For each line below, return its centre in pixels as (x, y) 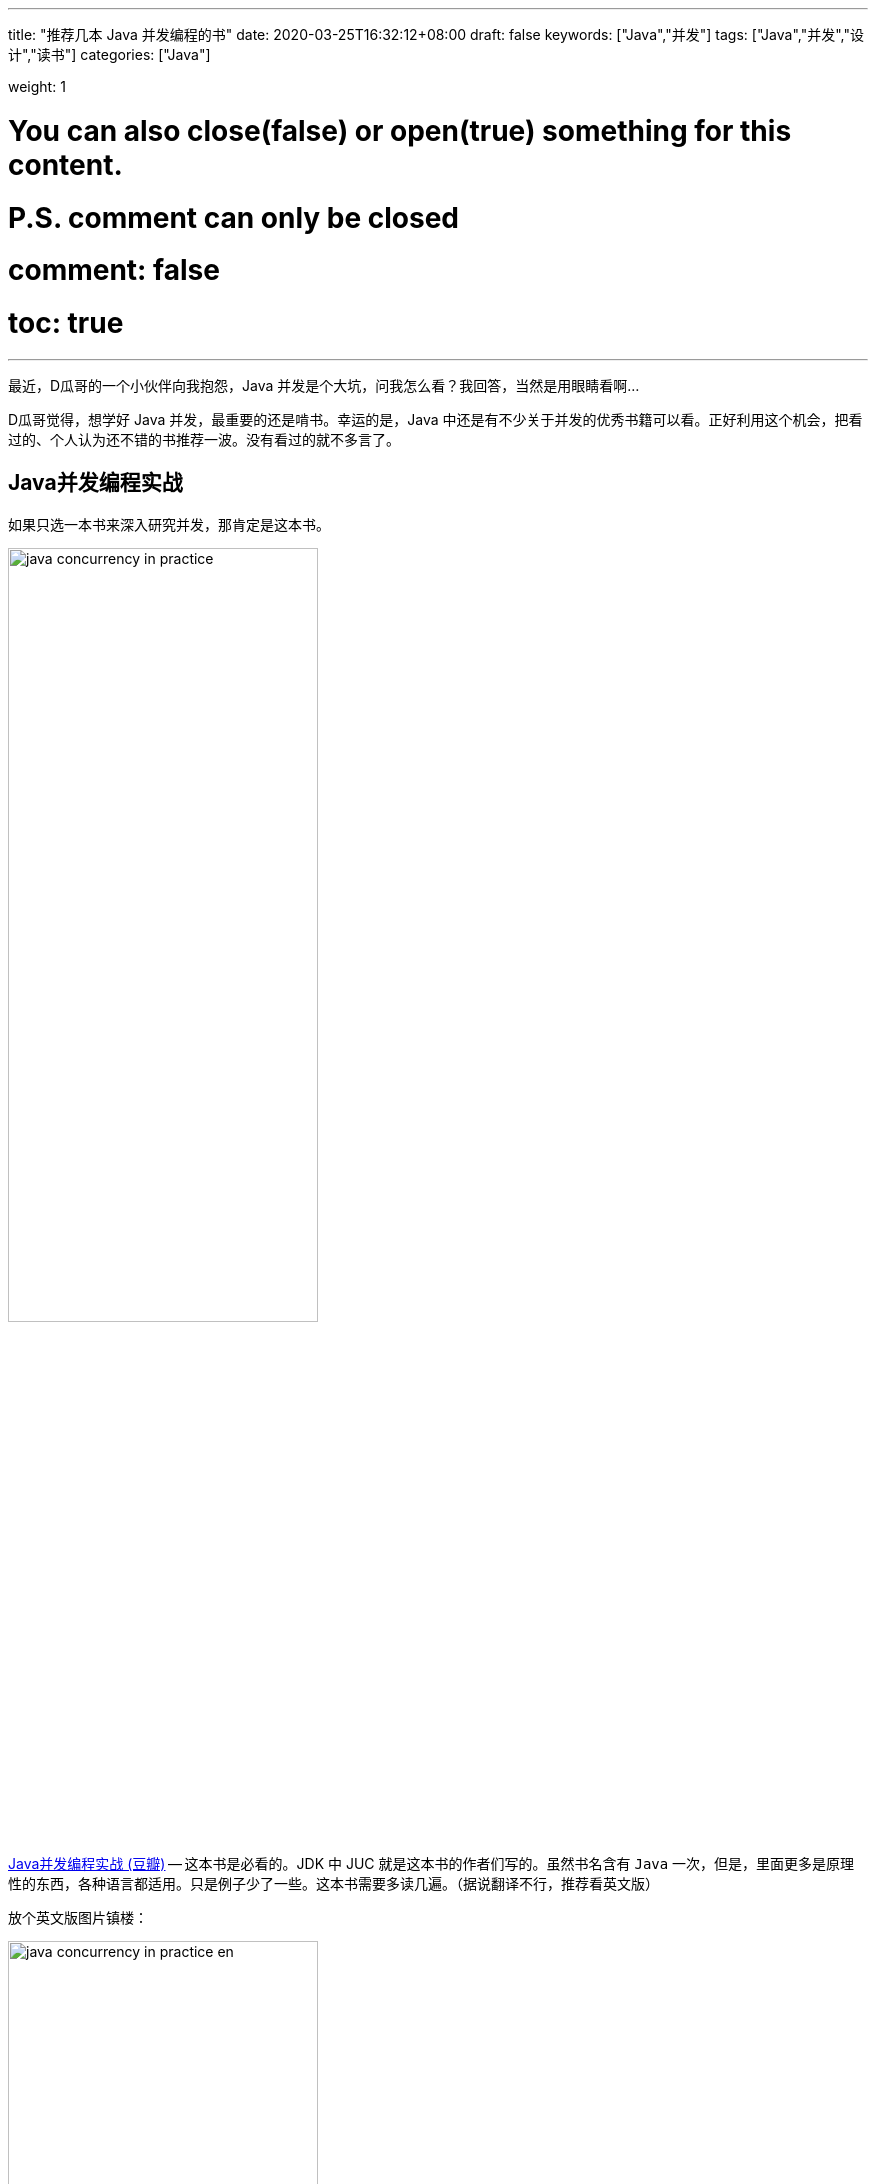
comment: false (114, 270)
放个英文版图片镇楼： (78, 1917)
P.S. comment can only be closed (233, 217)
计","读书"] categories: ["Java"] (109, 54)
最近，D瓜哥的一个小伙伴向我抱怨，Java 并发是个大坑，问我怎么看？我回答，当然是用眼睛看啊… (324, 385)
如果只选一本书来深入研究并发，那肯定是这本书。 (169, 524)
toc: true (66, 323)
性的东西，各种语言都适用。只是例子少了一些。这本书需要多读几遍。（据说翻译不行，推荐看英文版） (333, 1883)
